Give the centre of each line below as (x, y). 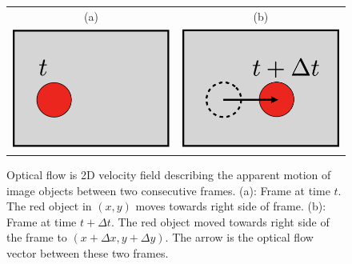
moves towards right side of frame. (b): (231, 206)
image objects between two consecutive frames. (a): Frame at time (168, 190)
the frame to (37, 237)
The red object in (49, 206)
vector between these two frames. (88, 252)
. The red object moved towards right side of (220, 221)
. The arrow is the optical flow (239, 237)
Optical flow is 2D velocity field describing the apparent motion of (169, 174)
